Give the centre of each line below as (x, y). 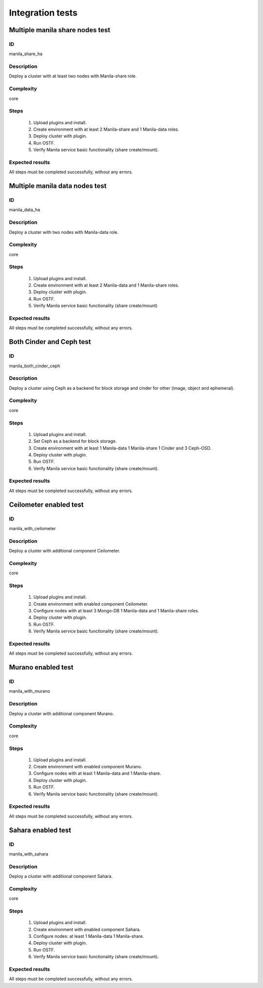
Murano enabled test (41, 667)
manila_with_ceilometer (32, 528)
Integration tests (43, 13)
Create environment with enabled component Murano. (88, 767)
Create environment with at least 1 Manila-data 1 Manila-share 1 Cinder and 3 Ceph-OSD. (122, 448)
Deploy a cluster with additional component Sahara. (61, 876)
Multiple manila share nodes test (60, 30)
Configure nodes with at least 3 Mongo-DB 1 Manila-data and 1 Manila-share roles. (116, 611)
